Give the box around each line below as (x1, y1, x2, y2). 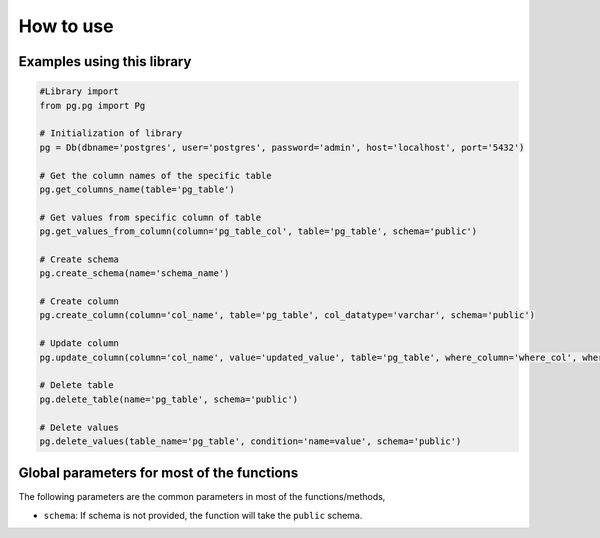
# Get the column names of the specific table (39, 170, 272, 181)
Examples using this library (18, 53, 192, 70)
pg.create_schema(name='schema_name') (39, 268, 230, 279)
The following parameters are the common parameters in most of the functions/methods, (18, 491, 386, 503)
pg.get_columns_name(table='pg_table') (39, 183, 235, 195)
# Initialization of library (39, 128, 183, 139)
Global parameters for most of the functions (18, 465, 299, 482)
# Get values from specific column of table (39, 211, 262, 223)
